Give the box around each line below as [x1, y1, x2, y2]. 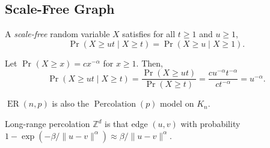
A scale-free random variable [5, 28, 110, 40]
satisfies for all [122, 28, 176, 40]
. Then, [136, 56, 163, 69]
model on [160, 97, 194, 110]
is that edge [105, 117, 148, 130]
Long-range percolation [5, 117, 90, 130]
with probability [180, 117, 241, 130]
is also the [52, 97, 89, 110]
